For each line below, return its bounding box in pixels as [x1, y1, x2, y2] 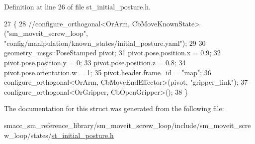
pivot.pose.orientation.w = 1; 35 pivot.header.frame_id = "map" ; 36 [4, 67, 211, 77]
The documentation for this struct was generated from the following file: [4, 103, 224, 114]
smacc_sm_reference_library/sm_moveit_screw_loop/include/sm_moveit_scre [4, 120, 251, 130]
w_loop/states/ [4, 130, 52, 140]
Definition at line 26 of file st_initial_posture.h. [4, 1, 151, 11]
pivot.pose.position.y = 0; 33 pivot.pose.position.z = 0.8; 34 [4, 57, 186, 67]
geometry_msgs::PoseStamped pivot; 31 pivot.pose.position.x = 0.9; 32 [4, 47, 221, 58]
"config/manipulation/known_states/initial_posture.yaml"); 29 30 [4, 37, 206, 48]
